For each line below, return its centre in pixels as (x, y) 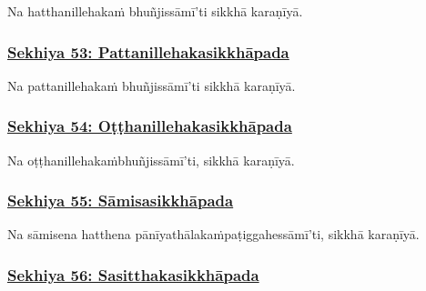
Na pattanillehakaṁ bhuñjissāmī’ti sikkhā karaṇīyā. (152, 85)
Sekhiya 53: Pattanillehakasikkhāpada (148, 51)
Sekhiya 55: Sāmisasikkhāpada (121, 201)
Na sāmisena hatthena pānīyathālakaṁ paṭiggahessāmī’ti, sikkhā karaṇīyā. (213, 234)
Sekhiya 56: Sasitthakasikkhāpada (133, 274)
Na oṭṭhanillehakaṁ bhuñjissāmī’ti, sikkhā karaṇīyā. (151, 160)
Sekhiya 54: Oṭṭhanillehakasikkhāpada (150, 126)
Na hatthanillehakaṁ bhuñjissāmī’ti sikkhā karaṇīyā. (155, 11)
